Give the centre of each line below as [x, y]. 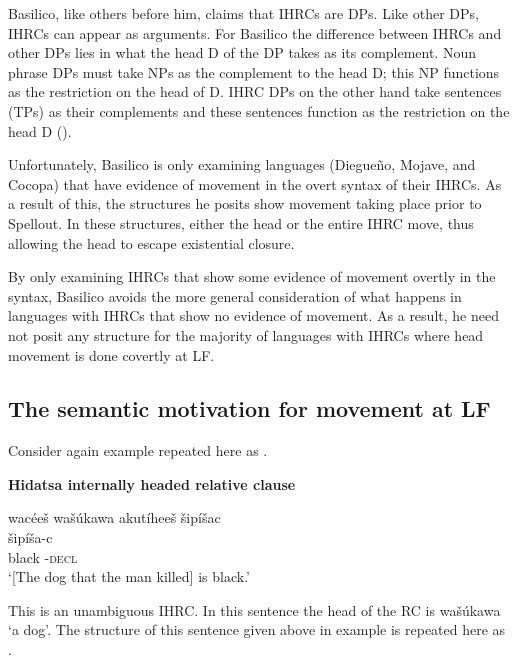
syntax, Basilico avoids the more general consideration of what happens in [235, 295]
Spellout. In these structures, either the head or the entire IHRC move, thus [241, 222]
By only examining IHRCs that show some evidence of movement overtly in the [252, 276]
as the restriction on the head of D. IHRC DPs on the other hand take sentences [255, 91]
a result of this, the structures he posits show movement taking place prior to [245, 203]
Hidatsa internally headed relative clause [152, 483]
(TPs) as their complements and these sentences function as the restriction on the [259, 110]
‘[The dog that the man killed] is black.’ [129, 576]
